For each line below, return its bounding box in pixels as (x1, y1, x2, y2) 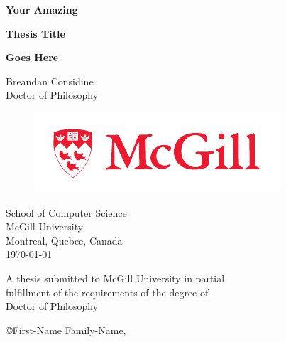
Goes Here (6, 50, 59, 65)
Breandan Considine (6, 73, 94, 88)
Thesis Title (6, 26, 65, 41)
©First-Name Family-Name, (6, 322, 126, 337)
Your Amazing (6, 2, 78, 16)
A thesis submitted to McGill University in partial (6, 270, 225, 285)
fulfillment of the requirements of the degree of (6, 284, 209, 299)
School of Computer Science (6, 205, 127, 220)
